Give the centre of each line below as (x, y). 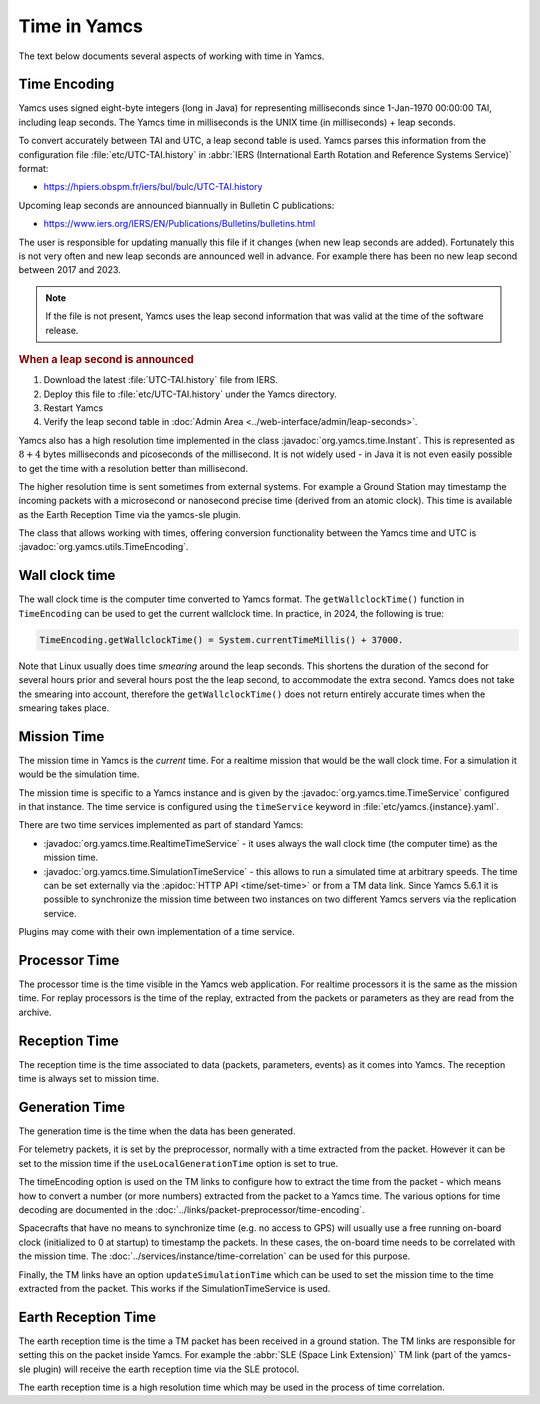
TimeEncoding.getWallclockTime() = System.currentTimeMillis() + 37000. (221, 639)
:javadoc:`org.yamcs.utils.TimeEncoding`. (103, 547)
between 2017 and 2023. (70, 270)
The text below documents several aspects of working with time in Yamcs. (171, 56)
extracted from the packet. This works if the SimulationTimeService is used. (174, 1288)
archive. (35, 1012)
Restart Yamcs (73, 407)
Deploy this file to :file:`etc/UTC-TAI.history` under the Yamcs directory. (190, 394)
